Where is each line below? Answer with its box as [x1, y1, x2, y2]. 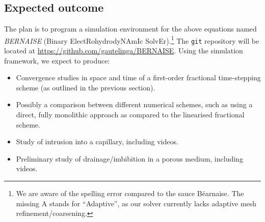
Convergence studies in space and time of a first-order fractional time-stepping [16, 72, 261, 83]
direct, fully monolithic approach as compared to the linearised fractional [16, 109, 245, 120]
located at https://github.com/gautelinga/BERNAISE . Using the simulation [4, 45, 243, 56]
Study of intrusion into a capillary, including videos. [16, 136, 178, 147]
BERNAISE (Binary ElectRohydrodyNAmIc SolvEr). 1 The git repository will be [4, 34, 259, 46]
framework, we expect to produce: [4, 55, 110, 66]
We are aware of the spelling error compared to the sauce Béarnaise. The [16, 188, 244, 199]
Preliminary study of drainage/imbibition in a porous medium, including [16, 153, 243, 164]
